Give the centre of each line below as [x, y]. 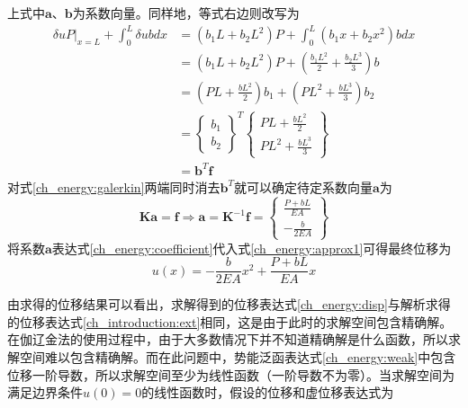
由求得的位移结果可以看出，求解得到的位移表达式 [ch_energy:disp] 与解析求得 [229, 304]
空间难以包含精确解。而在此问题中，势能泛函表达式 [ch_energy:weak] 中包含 [238, 357]
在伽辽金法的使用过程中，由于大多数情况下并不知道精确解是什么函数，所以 [228, 339]
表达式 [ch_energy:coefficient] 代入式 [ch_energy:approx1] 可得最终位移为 [252, 248]
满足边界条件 [45, 392]
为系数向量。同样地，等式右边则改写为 [186, 13]
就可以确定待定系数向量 [304, 186]
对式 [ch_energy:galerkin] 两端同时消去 [114, 186]
